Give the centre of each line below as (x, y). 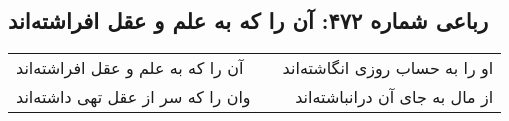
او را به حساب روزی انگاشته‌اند (388, 68)
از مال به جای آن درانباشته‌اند (394, 97)
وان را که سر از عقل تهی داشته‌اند (133, 97)
